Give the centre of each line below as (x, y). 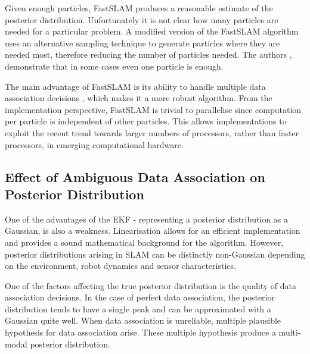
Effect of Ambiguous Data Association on (135, 176)
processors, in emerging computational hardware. (94, 144)
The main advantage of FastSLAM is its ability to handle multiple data (135, 86)
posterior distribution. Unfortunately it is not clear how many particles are (142, 19)
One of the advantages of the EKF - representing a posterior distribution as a (147, 219)
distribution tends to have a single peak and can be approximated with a (138, 308)
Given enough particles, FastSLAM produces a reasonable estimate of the (139, 8)
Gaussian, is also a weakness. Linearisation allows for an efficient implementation (153, 231)
